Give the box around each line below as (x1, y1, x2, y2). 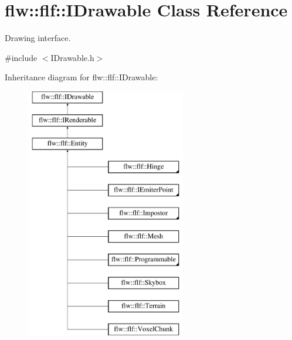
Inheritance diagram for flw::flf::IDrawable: (5, 71, 158, 83)
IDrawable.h (50, 51, 94, 63)
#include (5, 51, 38, 63)
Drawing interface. (5, 32, 71, 44)
